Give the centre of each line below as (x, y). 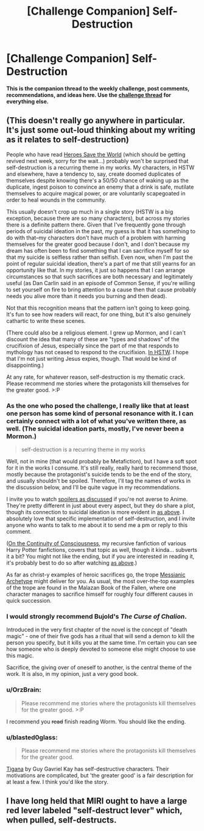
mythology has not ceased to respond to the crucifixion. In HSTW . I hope (97, 352)
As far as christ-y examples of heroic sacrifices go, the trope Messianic (96, 575)
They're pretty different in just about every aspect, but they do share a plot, (101, 506)
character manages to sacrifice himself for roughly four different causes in (100, 594)
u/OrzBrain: (24, 690)
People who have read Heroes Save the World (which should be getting (96, 154)
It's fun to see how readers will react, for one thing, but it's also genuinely (99, 314)
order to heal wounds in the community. (56, 200)
